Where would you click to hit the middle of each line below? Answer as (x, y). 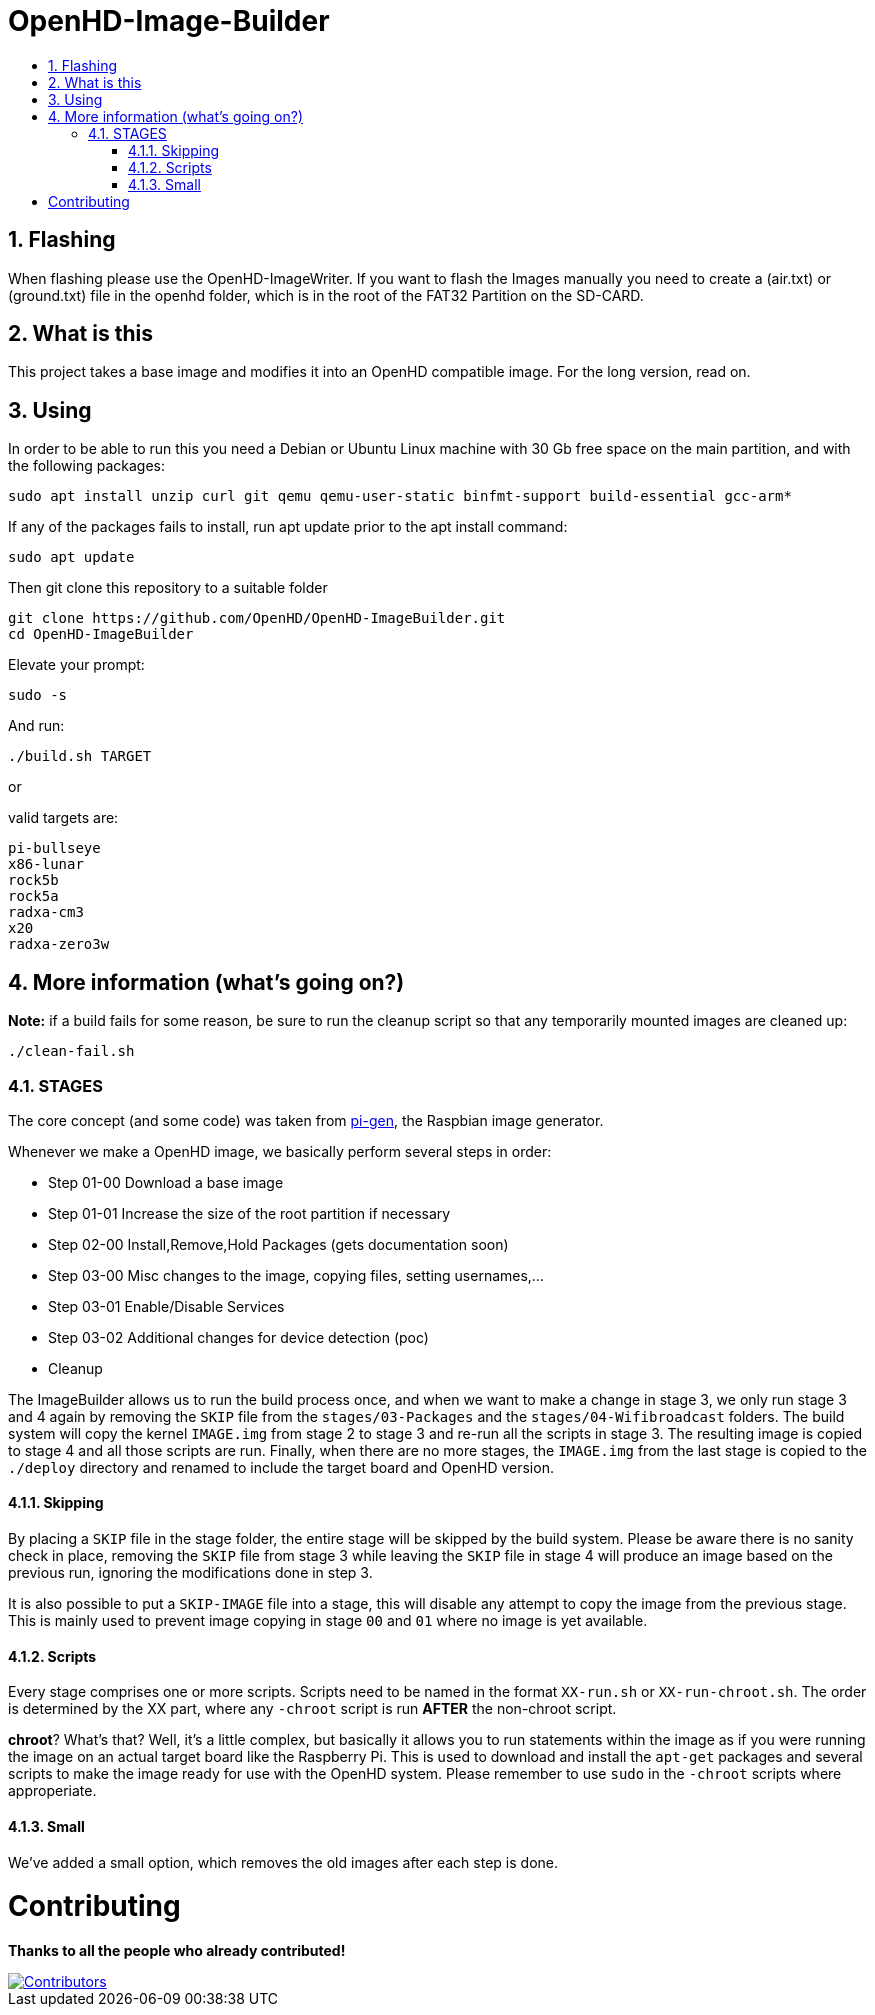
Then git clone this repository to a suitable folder (168, 588)
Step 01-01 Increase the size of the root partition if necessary (249, 1213)
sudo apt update (71, 557)
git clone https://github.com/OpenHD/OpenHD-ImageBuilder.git (257, 618)
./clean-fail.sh (71, 1051)
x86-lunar (46, 864)
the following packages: (86, 466)
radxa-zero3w (59, 944)
